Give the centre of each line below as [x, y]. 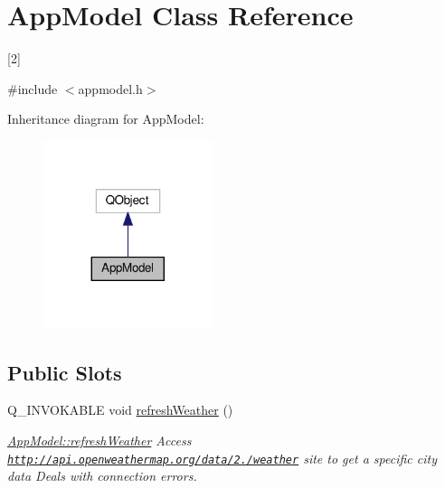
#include [33, 88]
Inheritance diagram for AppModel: [106, 119]
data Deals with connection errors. [102, 476]
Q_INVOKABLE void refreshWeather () [120, 410]
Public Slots [65, 372]
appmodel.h [110, 88]
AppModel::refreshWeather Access [99, 441]
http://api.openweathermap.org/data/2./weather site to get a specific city [222, 458]
